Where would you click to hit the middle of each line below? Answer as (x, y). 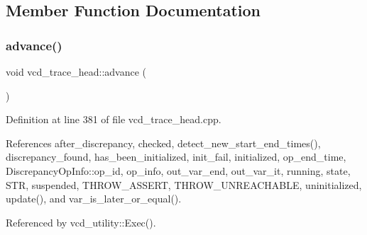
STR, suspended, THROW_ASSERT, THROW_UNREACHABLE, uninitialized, (184, 184)
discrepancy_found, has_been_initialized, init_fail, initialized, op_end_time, (176, 157)
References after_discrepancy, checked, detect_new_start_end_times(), (163, 143)
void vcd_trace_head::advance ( (76, 71)
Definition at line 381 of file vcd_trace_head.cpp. (114, 119)
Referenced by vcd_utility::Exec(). (81, 222)
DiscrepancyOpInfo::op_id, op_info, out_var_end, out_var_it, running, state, (178, 170)
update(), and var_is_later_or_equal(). (94, 199)
